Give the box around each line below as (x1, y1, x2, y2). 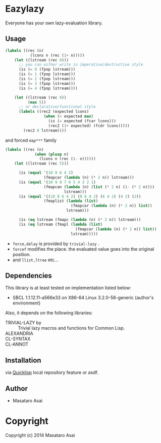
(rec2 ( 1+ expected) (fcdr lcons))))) (48, 123, 130, 128)
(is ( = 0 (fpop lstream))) (18, 67, 76, 72)
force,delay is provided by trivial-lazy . (12, 241, 99, 247)
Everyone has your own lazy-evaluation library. (5, 20, 103, 26)
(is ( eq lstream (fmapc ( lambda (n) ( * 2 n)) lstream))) (18, 217, 141, 222)
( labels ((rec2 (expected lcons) (18, 109, 89, 114)
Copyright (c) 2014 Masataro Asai (5, 432, 75, 438)
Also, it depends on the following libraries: (5, 310, 93, 316)
